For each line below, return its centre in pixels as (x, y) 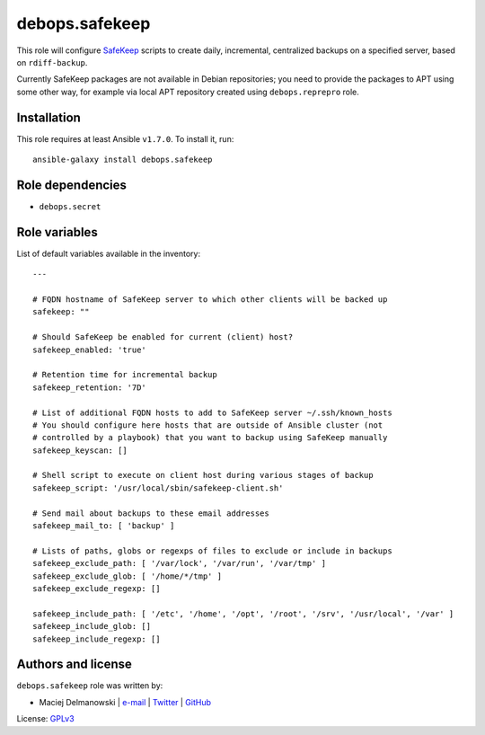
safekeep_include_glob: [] (92, 626)
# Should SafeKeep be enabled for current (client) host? (163, 337)
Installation (48, 117)
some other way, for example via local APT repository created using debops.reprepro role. (188, 92)
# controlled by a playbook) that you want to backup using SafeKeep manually (210, 438)
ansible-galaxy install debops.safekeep (123, 160)
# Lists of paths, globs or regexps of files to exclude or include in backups (212, 551)
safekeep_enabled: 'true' (90, 350)
